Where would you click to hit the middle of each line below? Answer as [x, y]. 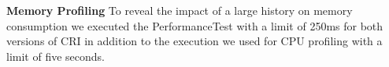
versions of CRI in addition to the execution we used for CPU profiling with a [194, 41]
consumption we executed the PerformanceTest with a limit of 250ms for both [195, 25]
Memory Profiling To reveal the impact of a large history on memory [180, 10]
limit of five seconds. [56, 56]
